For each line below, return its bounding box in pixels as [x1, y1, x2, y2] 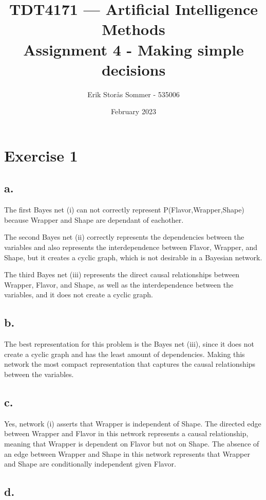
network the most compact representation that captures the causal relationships [4, 359, 256, 369]
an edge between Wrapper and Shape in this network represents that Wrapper [4, 448, 250, 459]
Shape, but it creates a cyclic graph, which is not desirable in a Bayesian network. [4, 252, 262, 262]
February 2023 [111, 106, 156, 117]
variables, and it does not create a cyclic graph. [4, 289, 153, 300]
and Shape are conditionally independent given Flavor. [4, 458, 176, 469]
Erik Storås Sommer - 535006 [87, 88, 180, 99]
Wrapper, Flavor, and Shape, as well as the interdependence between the [4, 279, 234, 290]
